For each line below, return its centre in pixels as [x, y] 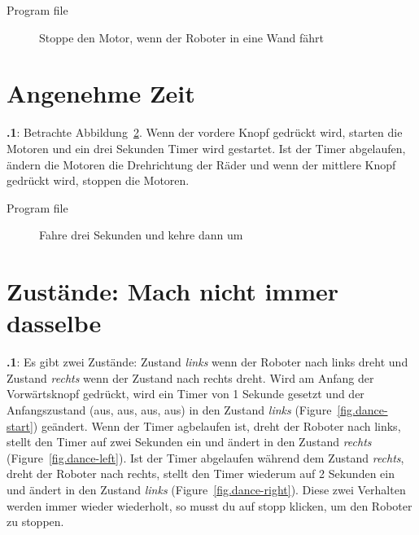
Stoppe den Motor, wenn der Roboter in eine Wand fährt [182, 37]
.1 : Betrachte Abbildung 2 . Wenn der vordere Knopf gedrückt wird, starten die [205, 132]
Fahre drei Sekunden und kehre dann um [141, 235]
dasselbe [54, 323]
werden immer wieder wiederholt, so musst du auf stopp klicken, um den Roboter [209, 505]
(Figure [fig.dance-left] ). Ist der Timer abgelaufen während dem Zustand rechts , [205, 457]
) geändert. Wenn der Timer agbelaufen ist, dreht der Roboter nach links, [217, 425]
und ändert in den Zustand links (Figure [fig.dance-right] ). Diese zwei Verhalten [206, 489]
